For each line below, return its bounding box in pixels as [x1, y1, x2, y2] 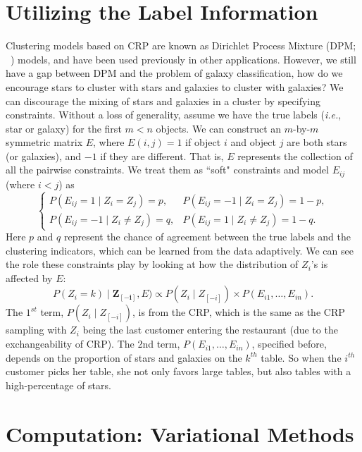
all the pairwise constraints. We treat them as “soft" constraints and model [6, 162, 329, 177]
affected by [6, 270, 53, 285]
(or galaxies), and [6, 148, 82, 163]
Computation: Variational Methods [6, 419, 354, 448]
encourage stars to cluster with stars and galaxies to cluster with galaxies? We [6, 79, 344, 94]
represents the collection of [237, 148, 353, 163]
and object [230, 135, 276, 149]
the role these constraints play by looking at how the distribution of [6, 257, 299, 271]
